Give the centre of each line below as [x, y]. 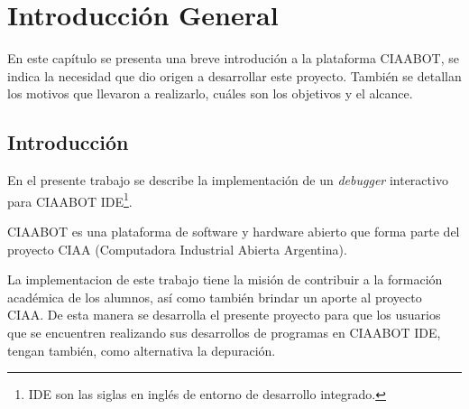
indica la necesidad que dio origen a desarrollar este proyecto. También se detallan [234, 75]
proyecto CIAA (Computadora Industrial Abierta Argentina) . [177, 249]
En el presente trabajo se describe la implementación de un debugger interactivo [228, 180]
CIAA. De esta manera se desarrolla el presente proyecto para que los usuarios [224, 315]
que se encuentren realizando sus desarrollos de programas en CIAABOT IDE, [224, 332]
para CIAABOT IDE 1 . [70, 200]
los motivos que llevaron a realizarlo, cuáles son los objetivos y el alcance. [210, 93]
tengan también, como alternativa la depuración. [142, 350]
